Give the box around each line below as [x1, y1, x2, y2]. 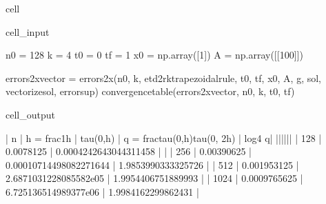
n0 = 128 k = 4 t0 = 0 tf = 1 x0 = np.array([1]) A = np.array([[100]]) [6, 48, 303, 62]
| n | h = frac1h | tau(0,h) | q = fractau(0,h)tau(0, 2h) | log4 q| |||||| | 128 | [6, 130, 322, 145]
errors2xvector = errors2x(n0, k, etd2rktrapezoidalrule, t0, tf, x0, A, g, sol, [6, 70, 321, 85]
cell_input [6, 24, 50, 39]
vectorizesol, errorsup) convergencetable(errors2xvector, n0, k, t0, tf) [6, 84, 295, 99]
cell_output [6, 107, 55, 121]
